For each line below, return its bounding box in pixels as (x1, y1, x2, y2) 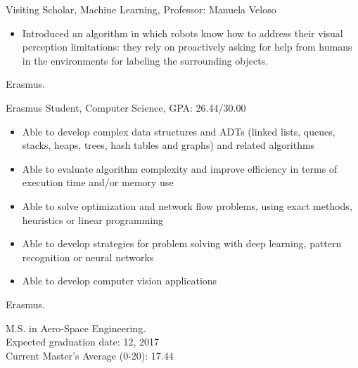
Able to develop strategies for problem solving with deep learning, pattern (22, 236, 342, 251)
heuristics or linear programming (22, 212, 164, 227)
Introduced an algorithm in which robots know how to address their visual (22, 25, 343, 40)
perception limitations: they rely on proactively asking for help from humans (22, 39, 352, 54)
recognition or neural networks (22, 249, 154, 264)
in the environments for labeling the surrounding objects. (22, 53, 269, 67)
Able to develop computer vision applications (22, 273, 217, 288)
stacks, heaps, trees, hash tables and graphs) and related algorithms (22, 138, 315, 152)
